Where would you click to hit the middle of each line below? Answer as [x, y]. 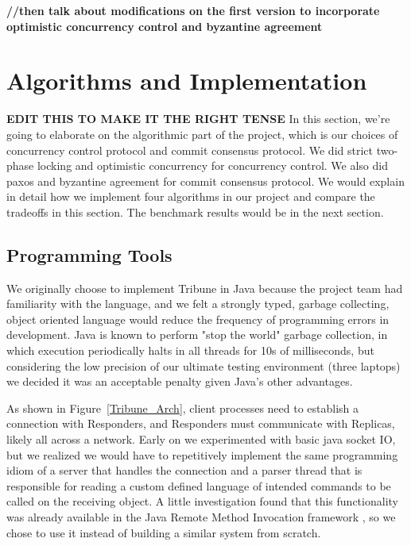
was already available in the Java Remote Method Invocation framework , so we [201, 516]
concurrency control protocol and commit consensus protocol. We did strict [190, 150]
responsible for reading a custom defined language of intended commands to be [199, 485]
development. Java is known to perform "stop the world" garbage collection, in [197, 335]
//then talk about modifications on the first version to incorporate [193, 10]
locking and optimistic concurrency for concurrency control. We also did [212, 165]
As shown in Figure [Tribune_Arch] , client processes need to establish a [183, 408]
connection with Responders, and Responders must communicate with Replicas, [201, 423]
